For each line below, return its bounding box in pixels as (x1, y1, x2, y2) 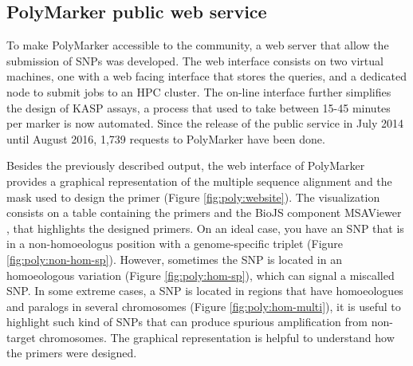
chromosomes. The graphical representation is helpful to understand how (39, 329, 395, 345)
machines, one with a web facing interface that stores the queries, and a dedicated (6, 68, 407, 85)
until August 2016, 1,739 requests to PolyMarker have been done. (6, 130, 325, 147)
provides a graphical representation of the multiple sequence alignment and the (6, 172, 392, 189)
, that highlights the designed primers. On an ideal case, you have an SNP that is (6, 219, 404, 236)
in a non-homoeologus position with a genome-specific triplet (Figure (6, 235, 344, 252)
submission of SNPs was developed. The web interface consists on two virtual (6, 52, 383, 69)
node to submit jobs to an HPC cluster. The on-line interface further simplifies (6, 83, 391, 100)
